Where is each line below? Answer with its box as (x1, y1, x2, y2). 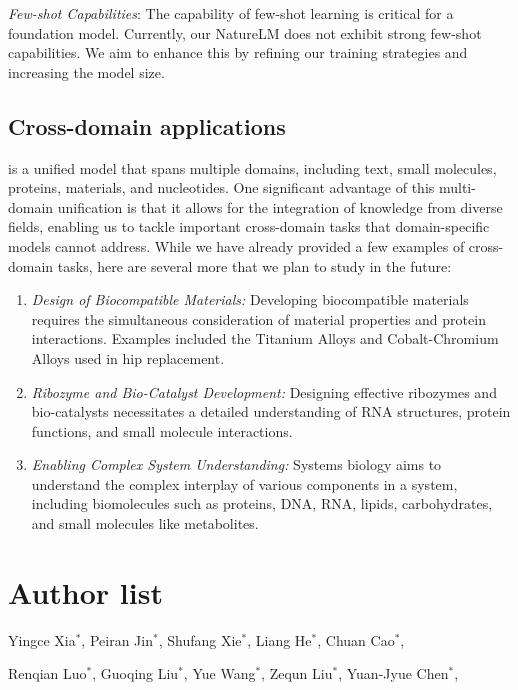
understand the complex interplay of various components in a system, (31, 473, 458, 494)
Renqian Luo (8, 663, 87, 684)
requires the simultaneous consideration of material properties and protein (31, 308, 486, 329)
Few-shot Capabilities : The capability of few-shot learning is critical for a (8, 3, 454, 23)
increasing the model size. (8, 61, 165, 82)
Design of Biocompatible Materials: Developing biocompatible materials (31, 289, 469, 310)
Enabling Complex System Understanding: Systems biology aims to (31, 454, 442, 475)
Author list (8, 571, 163, 612)
